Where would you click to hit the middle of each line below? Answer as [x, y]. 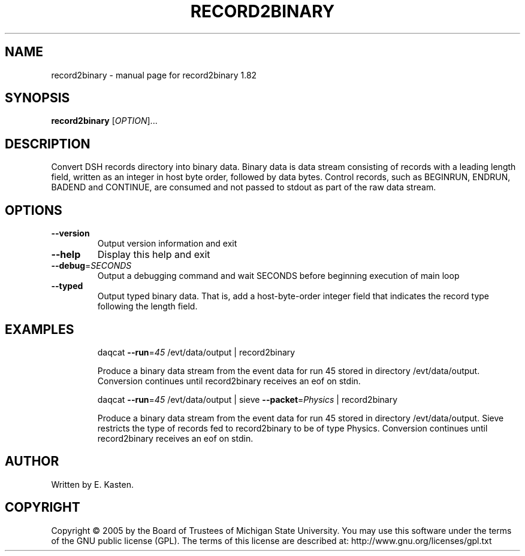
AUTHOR [32, 461]
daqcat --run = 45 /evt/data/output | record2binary [196, 352]
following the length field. [147, 306]
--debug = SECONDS [91, 266]
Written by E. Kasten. [92, 484]
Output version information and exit [167, 244]
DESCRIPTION [48, 144]
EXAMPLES [40, 329]
